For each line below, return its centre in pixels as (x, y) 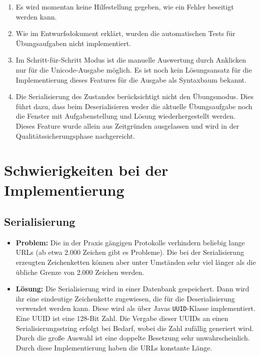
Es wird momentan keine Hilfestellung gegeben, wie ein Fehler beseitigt (125, 7)
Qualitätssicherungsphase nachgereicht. (75, 135)
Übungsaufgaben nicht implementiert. (73, 43)
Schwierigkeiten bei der (86, 170)
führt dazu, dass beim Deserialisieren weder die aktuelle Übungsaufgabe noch (134, 106)
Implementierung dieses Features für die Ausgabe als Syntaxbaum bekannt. (131, 79)
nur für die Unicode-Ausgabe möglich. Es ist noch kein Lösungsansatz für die (134, 69)
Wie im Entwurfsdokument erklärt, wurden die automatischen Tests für (125, 33)
